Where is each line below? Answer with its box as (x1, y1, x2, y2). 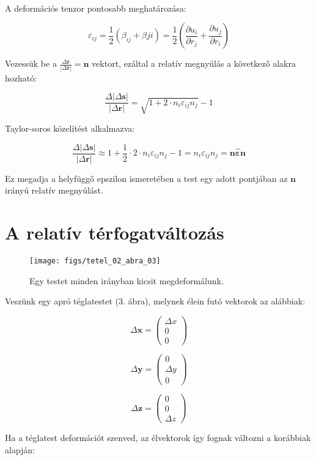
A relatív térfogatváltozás (5, 219, 224, 244)
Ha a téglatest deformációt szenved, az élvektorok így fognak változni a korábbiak (5, 431, 311, 444)
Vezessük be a (5, 57, 57, 70)
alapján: (5, 443, 35, 456)
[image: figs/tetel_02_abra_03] (29, 256, 161, 265)
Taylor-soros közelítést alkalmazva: (5, 121, 135, 134)
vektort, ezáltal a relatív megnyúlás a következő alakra (92, 57, 296, 70)
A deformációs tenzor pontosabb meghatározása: (5, 1, 186, 14)
